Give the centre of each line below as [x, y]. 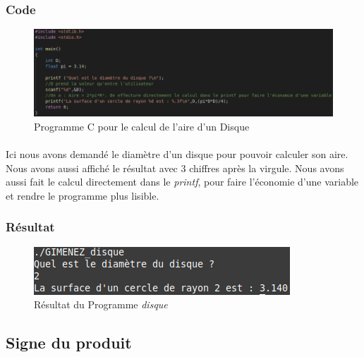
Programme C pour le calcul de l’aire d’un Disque [142, 126]
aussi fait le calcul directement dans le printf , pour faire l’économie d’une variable [182, 182]
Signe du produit [69, 343]
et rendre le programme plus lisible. [83, 195]
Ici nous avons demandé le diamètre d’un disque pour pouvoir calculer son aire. [177, 153]
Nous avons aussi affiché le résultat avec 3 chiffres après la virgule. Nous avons [175, 168]
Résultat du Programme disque [101, 304]
